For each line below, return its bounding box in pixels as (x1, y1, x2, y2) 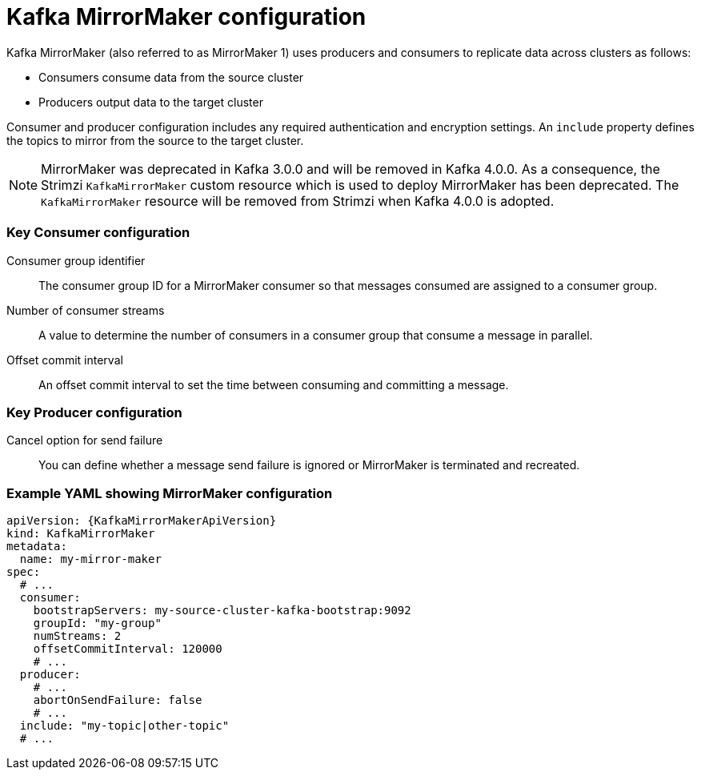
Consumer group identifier (6, 253, 146, 267)
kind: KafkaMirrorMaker (6, 527, 155, 540)
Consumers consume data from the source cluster (38, 70, 304, 84)
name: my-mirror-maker (19, 553, 162, 565)
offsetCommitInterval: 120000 (33, 642, 222, 655)
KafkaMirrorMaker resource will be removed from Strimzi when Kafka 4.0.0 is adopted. (41, 192, 555, 209)
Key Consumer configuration (6, 224, 190, 241)
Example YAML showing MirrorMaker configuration (6, 484, 333, 501)
